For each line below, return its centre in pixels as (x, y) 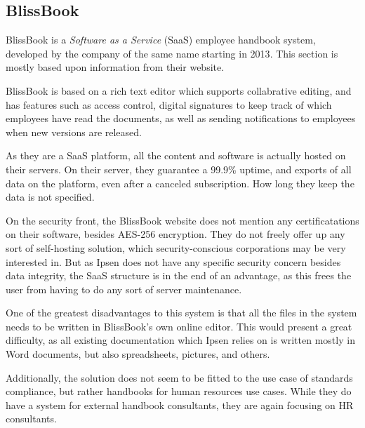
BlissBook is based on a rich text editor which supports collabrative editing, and (179, 90)
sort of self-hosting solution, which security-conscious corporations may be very (176, 247)
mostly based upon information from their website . (115, 67)
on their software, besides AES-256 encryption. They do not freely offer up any (175, 234)
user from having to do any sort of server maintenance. (124, 289)
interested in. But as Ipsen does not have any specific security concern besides (173, 261)
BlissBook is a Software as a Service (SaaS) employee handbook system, (161, 40)
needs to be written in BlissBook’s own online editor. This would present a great (179, 326)
